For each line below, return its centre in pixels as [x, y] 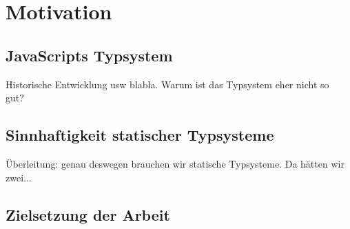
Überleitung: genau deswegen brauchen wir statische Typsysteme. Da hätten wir [175, 163]
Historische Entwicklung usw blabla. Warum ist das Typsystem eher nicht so [167, 84]
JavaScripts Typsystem [89, 55]
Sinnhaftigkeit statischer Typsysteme [140, 135]
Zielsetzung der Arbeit [88, 214]
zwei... [19, 177]
